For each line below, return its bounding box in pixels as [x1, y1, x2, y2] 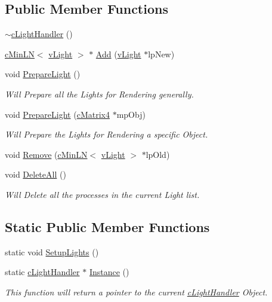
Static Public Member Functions [5, 217, 210, 236]
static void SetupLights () [5, 245, 99, 258]
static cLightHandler [5, 266, 80, 278]
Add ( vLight [95, 47, 141, 60]
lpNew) [148, 47, 175, 60]
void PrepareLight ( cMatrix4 [5, 108, 110, 120]
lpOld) [146, 148, 170, 160]
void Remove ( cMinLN [5, 148, 88, 160]
